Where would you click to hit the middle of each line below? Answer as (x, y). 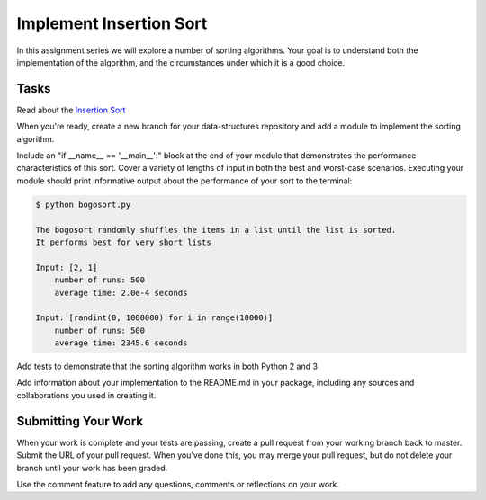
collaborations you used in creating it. (86, 395)
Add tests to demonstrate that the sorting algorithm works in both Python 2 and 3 (167, 366)
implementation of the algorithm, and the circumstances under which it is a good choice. (181, 62)
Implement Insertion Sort (112, 23)
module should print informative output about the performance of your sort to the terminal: (184, 181)
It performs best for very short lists (123, 242)
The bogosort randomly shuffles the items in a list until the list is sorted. (216, 230)
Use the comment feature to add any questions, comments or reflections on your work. (178, 484)
